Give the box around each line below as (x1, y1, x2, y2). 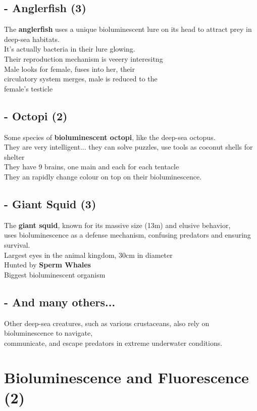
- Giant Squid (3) (4, 196, 96, 211)
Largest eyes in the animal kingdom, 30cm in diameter (4, 249, 173, 260)
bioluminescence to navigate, (4, 328, 93, 338)
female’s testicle (4, 83, 53, 94)
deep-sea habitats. (4, 33, 60, 44)
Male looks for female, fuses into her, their (4, 63, 135, 74)
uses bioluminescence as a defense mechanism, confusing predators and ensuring (4, 230, 251, 240)
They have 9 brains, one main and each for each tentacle (4, 161, 179, 172)
